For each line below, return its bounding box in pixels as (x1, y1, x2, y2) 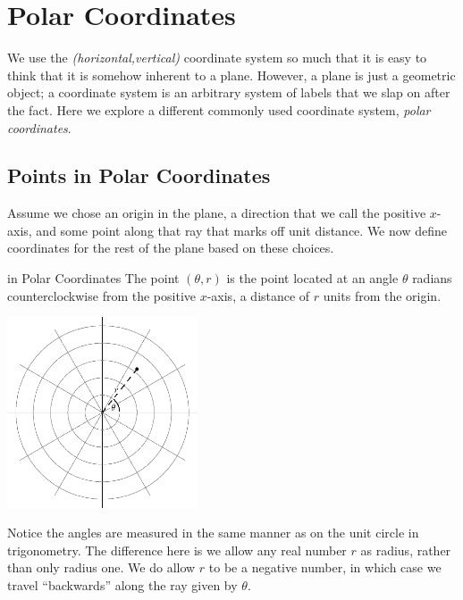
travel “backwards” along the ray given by (7, 575, 238, 594)
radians (412, 269, 452, 287)
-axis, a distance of (206, 286, 310, 304)
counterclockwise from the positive (7, 286, 196, 304)
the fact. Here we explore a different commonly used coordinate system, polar (7, 100, 431, 119)
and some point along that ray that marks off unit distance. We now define (36, 221, 447, 239)
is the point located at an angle (226, 269, 399, 287)
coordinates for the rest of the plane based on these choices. (7, 238, 334, 257)
